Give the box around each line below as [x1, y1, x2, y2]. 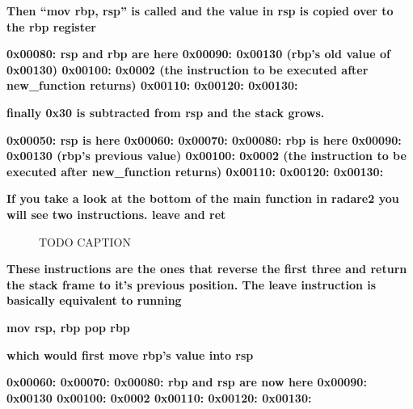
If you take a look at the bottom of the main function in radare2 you [6, 190, 399, 207]
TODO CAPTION [39, 233, 131, 250]
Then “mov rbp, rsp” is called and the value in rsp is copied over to [6, 2, 394, 19]
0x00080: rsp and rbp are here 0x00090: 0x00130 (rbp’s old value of [6, 45, 390, 62]
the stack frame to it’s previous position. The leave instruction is [6, 276, 377, 293]
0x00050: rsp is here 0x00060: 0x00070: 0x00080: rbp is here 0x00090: [6, 131, 402, 148]
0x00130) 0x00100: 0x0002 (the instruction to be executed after [6, 61, 369, 78]
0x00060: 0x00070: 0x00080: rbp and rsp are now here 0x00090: [6, 373, 367, 390]
